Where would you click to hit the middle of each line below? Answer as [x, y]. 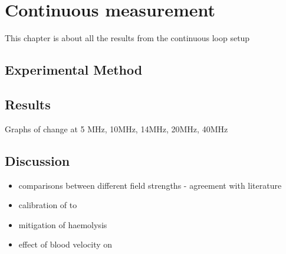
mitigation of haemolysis [63, 224]
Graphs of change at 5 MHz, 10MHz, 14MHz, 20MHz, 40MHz [116, 128]
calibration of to [48, 205]
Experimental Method [74, 70]
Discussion [37, 160]
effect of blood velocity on [65, 244]
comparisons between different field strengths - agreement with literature [150, 185]
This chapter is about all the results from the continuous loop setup [127, 38]
